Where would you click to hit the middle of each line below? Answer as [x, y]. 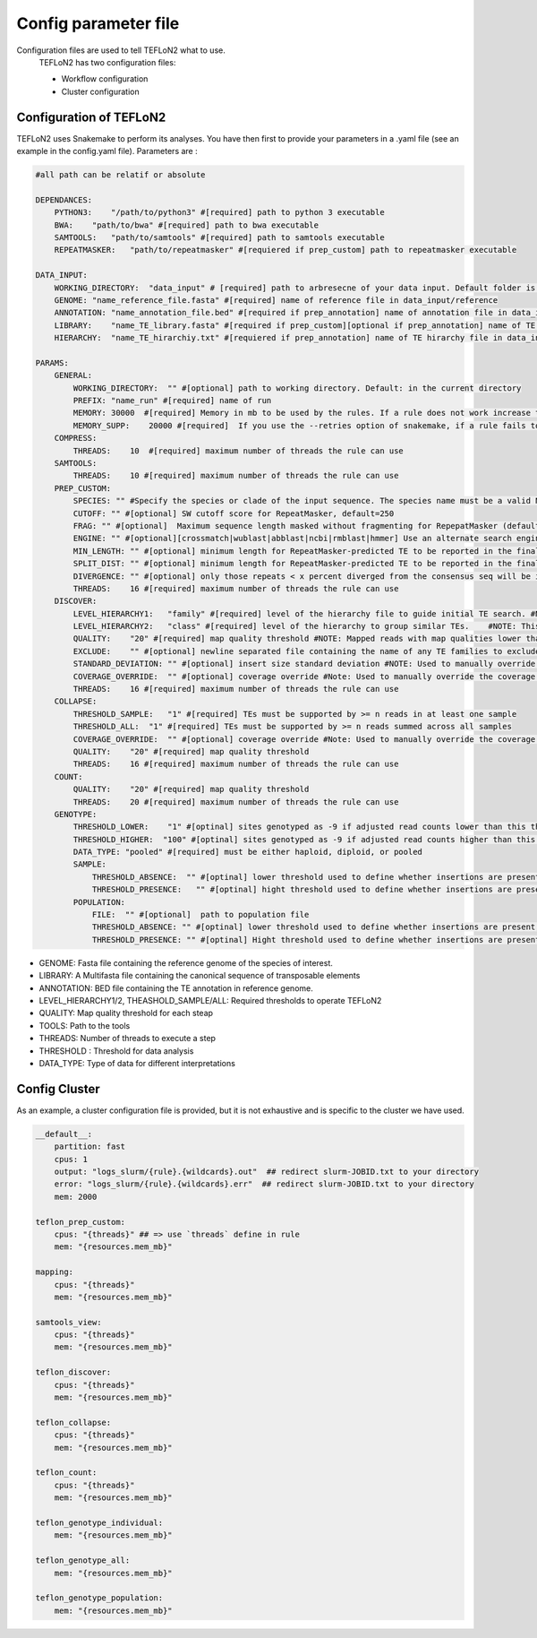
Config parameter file [98, 23]
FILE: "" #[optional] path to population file [200, 915]
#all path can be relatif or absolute [120, 175]
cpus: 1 [71, 1159]
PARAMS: [52, 362]
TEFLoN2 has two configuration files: [107, 62]
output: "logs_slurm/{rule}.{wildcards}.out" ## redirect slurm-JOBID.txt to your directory [266, 1172]
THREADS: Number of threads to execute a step [128, 1039]
